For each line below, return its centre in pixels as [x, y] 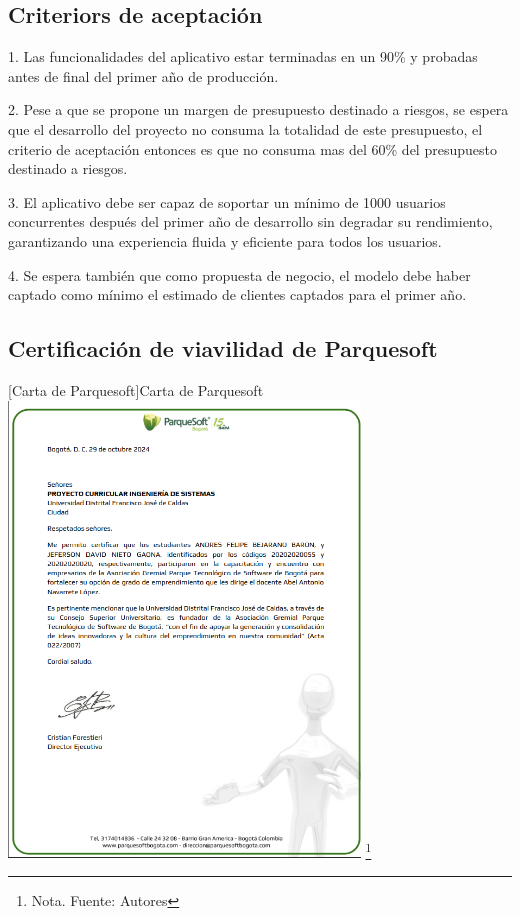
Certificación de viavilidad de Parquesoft [223, 348]
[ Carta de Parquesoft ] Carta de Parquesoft [136, 389]
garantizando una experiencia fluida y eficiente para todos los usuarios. [225, 240]
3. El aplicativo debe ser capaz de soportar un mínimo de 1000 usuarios [227, 201]
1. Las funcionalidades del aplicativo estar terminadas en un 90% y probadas [243, 56]
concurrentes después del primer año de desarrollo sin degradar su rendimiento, [250, 221]
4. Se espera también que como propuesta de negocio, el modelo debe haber [239, 274]
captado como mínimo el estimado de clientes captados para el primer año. [237, 294]
